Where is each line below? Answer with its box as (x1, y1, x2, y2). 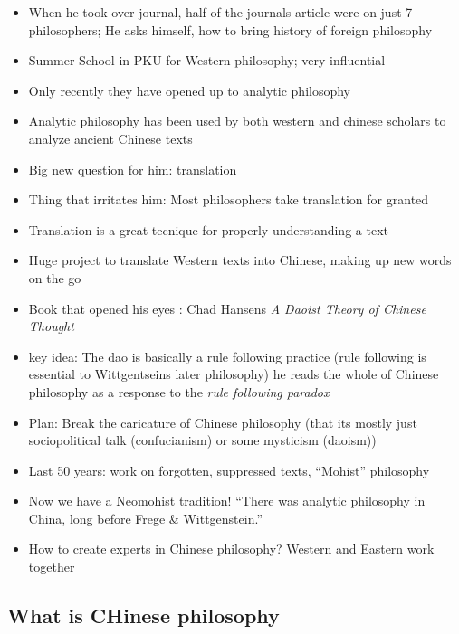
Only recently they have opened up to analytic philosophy (28, 80, 351, 99)
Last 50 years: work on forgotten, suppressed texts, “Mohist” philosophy (28, 460, 430, 479)
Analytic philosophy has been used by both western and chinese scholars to (28, 111, 446, 130)
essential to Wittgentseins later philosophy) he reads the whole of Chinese (28, 364, 439, 383)
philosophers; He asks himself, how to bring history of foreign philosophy (28, 20, 433, 39)
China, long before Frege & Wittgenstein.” (28, 508, 263, 527)
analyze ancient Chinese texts (28, 128, 193, 147)
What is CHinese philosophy (7, 601, 280, 629)
